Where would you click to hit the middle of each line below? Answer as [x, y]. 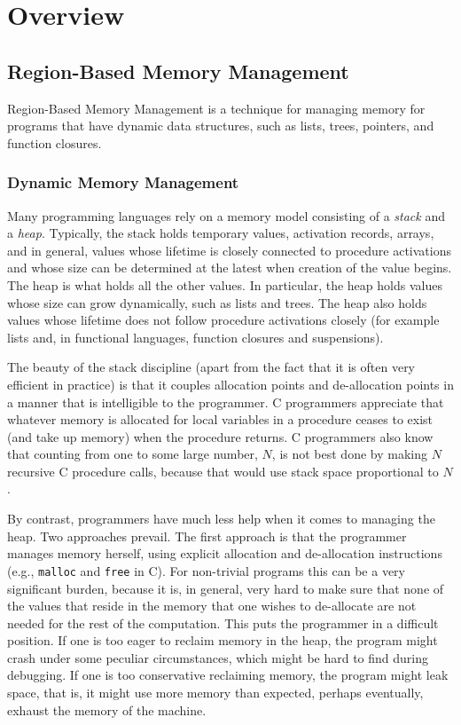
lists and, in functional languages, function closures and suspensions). [195, 337]
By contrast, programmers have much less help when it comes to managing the [221, 519]
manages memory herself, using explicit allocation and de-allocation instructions [225, 553]
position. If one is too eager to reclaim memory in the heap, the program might [223, 640]
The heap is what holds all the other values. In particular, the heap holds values [225, 284]
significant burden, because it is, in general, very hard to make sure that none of [226, 588]
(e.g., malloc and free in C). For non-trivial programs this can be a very [207, 570]
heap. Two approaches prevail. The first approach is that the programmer [207, 536]
